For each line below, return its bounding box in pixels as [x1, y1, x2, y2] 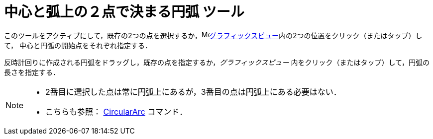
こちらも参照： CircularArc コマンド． [45, 106, 188, 117]
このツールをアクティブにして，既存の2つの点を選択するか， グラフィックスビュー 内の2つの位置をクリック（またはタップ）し [4, 31, 423, 40]
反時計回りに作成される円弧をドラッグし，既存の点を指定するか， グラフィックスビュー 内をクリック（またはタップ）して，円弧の [4, 58, 430, 67]
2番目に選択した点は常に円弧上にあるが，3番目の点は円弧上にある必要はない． [45, 86, 341, 97]
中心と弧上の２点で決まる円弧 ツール [4, 3, 244, 20]
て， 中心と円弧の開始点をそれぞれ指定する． [4, 41, 152, 50]
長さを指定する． [4, 68, 60, 76]
